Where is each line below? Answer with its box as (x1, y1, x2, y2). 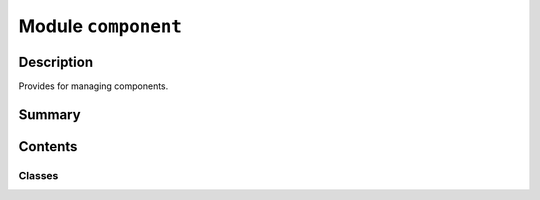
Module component (18, 15, 182, 37)
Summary (18, 106, 81, 123)
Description (18, 53, 94, 70)
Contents (18, 138, 78, 155)
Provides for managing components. (18, 80, 169, 92)
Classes (18, 168, 59, 182)
